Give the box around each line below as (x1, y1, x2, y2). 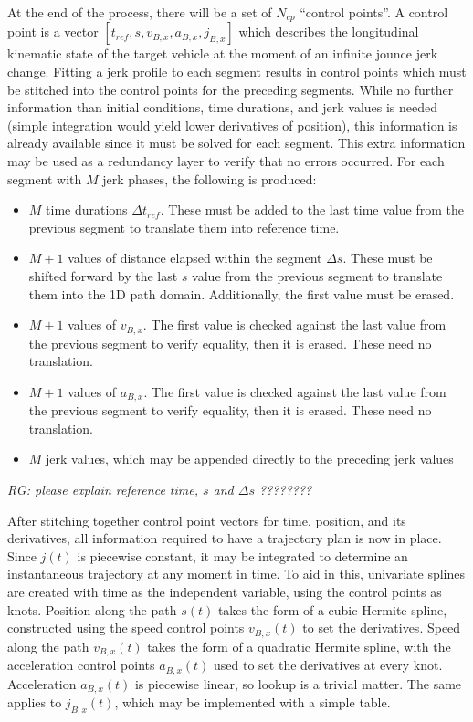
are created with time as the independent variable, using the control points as (7, 582, 442, 602)
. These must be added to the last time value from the (160, 200, 464, 219)
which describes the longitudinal (238, 22, 419, 41)
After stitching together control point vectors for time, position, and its (7, 510, 406, 529)
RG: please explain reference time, (7, 480, 198, 499)
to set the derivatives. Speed (302, 618, 461, 637)
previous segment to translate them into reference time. (28, 217, 340, 236)
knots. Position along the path (7, 600, 177, 619)
